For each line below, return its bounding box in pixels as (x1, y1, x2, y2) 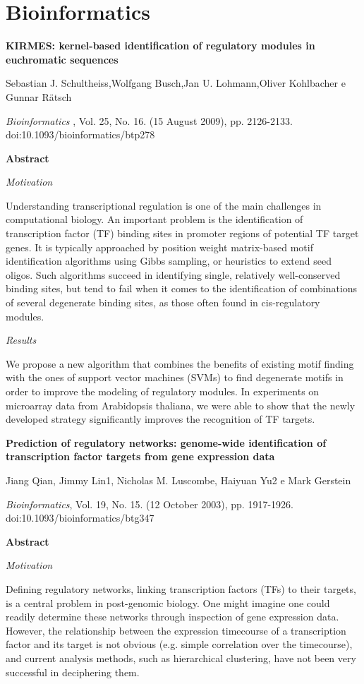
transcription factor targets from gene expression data (6, 449, 275, 464)
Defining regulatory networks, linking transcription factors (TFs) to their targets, (6, 581, 356, 596)
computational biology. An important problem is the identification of (6, 212, 303, 227)
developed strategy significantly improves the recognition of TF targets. (6, 412, 315, 426)
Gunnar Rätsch (6, 89, 72, 104)
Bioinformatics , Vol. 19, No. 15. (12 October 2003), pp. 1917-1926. (6, 496, 293, 511)
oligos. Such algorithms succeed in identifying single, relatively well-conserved (6, 267, 341, 282)
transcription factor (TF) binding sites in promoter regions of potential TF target (6, 226, 359, 241)
